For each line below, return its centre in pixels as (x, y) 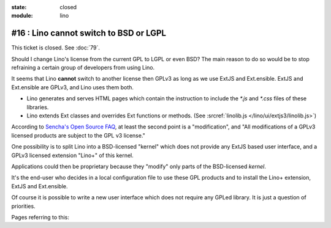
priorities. (24, 206)
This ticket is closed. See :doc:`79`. (56, 48)
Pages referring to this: (40, 217)
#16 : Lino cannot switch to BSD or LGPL (89, 33)
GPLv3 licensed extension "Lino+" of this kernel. (73, 155)
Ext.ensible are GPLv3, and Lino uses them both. (73, 87)
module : (22, 16)
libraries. (38, 107)
